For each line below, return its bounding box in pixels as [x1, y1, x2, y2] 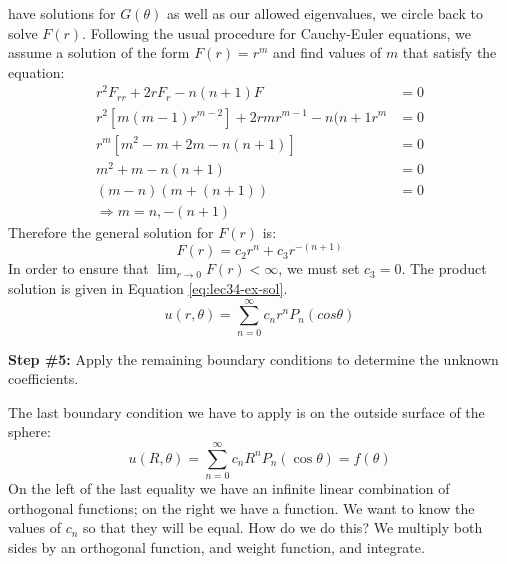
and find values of [273, 42, 382, 63]
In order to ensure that [8, 258, 149, 279]
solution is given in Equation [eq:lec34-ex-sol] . [8, 277, 288, 298]
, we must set [278, 258, 360, 279]
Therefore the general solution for [8, 221, 214, 242]
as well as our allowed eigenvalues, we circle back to [166, 3, 483, 23]
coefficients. [8, 368, 79, 389]
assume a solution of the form [8, 42, 190, 63]
